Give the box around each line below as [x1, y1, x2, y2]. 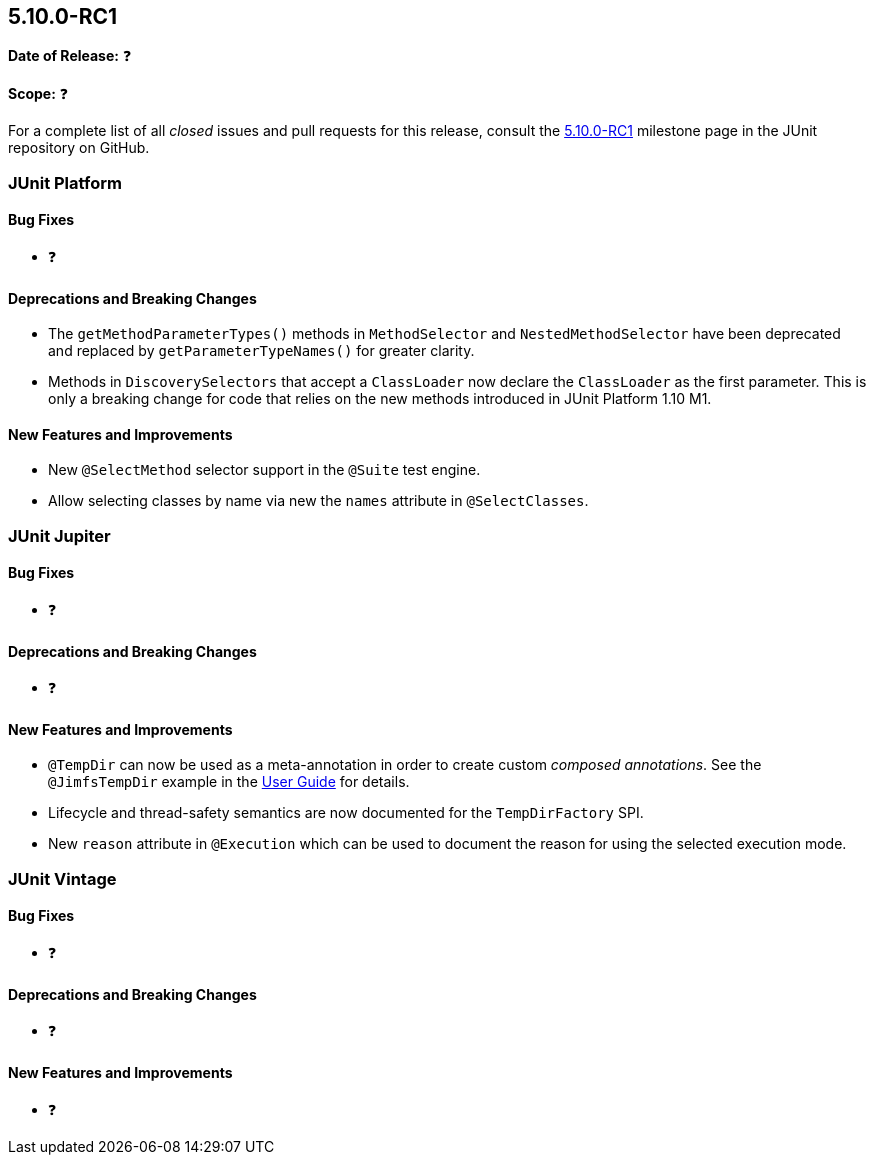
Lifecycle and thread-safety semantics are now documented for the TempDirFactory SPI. [48, 804, 644, 822]
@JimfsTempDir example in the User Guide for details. [48, 773, 410, 791]
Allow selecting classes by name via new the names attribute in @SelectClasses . [48, 492, 589, 510]
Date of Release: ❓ [8, 47, 132, 65]
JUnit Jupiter [8, 525, 111, 546]
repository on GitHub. [8, 139, 150, 157]
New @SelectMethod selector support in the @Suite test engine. [48, 461, 481, 479]
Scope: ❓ [8, 85, 69, 103]
